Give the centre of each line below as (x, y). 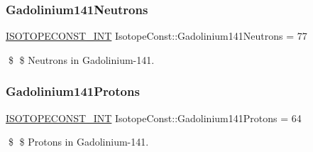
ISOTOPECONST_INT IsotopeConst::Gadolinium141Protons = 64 (154, 118)
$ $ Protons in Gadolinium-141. (78, 142)
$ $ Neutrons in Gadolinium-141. (81, 59)
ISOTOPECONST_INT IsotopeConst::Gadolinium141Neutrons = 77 (156, 36)
